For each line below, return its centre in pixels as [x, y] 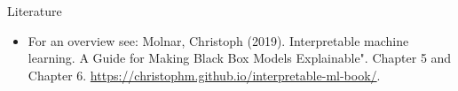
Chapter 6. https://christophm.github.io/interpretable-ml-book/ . [204, 75]
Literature [35, 11]
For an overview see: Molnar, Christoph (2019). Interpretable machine [218, 40]
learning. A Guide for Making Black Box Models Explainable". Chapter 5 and [240, 58]
